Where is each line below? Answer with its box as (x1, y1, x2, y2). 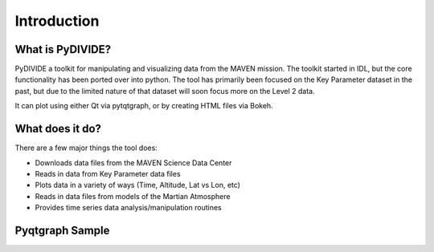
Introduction (14, 12, 100, 30)
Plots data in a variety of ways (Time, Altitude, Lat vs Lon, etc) (35, 181, 241, 190)
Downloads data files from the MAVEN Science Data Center (35, 157, 232, 168)
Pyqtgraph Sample (14, 223, 110, 237)
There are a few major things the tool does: (14, 143, 158, 152)
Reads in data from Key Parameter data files (35, 169, 181, 178)
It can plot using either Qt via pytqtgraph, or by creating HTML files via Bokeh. (14, 101, 273, 111)
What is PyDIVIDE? (14, 43, 112, 56)
